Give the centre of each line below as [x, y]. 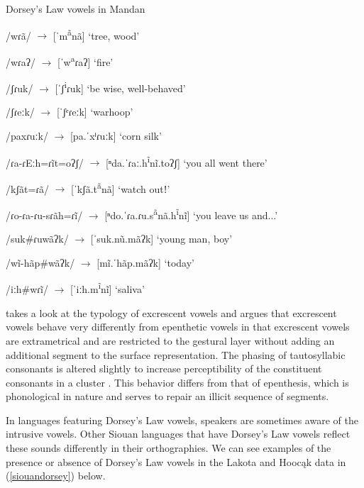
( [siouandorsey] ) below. [56, 476]
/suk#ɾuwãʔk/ [37, 239]
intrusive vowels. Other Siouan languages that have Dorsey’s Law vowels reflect [178, 434]
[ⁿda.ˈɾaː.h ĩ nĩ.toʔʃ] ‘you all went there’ [186, 161]
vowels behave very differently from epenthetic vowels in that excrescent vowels [178, 327]
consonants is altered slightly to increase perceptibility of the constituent [164, 368]
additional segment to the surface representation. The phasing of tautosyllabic [176, 354]
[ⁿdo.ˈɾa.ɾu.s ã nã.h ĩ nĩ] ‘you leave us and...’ [191, 214]
